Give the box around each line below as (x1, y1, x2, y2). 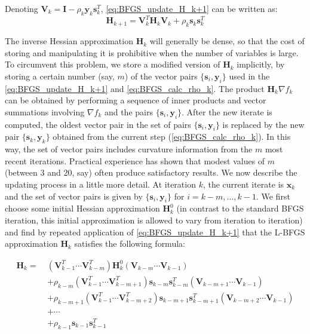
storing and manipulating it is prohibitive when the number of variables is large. (5, 46, 299, 59)
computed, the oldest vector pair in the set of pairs (5, 118, 191, 130)
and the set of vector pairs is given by (5, 189, 143, 202)
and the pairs (104, 105, 153, 118)
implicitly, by (237, 58, 285, 71)
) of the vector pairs (124, 69, 198, 82)
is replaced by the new (222, 118, 305, 130)
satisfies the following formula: (74, 237, 185, 250)
